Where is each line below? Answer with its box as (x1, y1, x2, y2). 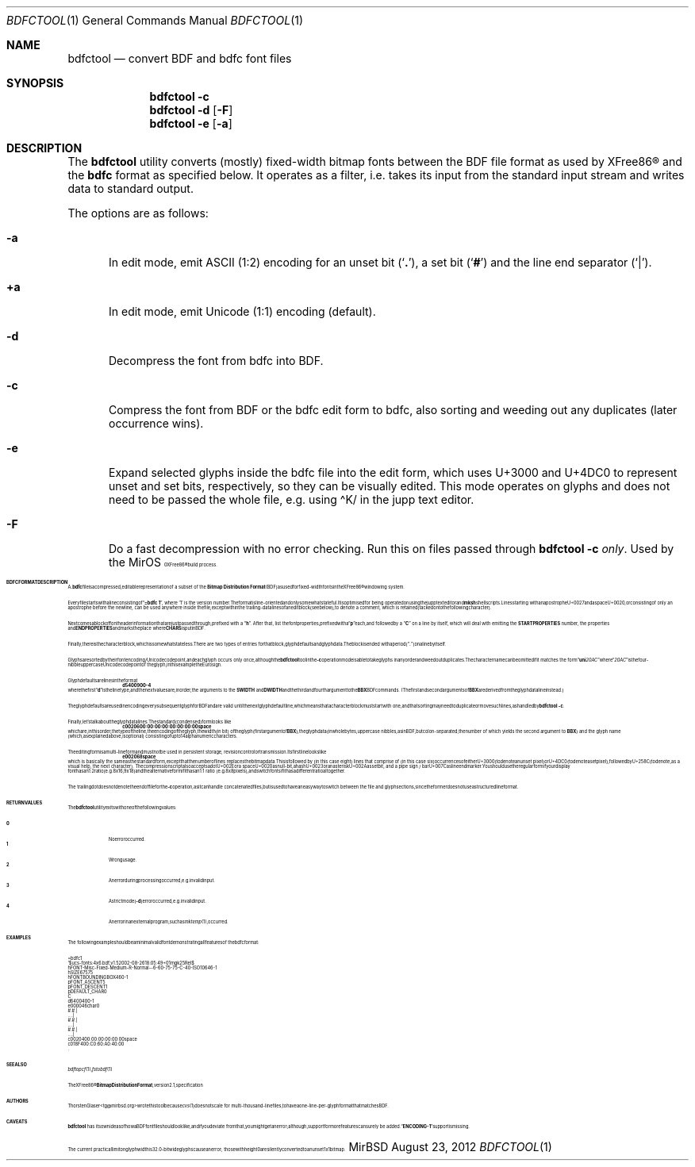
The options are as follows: (67, 206, 209, 220)
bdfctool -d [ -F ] (149, 103, 233, 117)
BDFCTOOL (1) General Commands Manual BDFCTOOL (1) (6, 13, 304, 27)
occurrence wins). (109, 417, 204, 430)
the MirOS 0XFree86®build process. (109, 555, 217, 569)
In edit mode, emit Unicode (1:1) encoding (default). (109, 305, 376, 318)
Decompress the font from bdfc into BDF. (109, 354, 324, 367)
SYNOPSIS (6, 76, 64, 90)
